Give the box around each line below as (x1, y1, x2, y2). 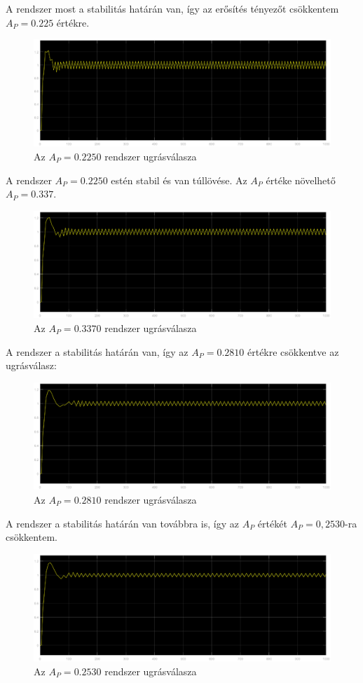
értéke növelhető (266, 172, 336, 187)
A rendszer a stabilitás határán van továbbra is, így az (6, 516, 239, 530)
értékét (257, 516, 287, 530)
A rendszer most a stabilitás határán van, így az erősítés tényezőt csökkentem (6, 1, 339, 15)
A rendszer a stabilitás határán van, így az (6, 344, 189, 359)
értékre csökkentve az (247, 344, 339, 359)
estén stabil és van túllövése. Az (111, 172, 247, 187)
